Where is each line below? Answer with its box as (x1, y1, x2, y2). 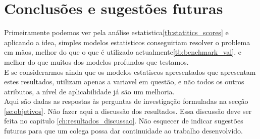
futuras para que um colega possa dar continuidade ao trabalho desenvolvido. (4, 125, 243, 136)
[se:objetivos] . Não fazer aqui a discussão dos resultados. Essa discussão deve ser (4, 105, 252, 116)
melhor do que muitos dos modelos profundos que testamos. (4, 56, 189, 67)
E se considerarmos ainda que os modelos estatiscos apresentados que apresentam (4, 66, 256, 77)
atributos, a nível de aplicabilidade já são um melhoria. (4, 86, 175, 96)
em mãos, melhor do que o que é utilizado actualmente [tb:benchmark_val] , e (4, 47, 241, 57)
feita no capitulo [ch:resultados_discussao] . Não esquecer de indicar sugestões (4, 115, 243, 126)
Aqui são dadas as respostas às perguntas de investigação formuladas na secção (4, 96, 248, 106)
